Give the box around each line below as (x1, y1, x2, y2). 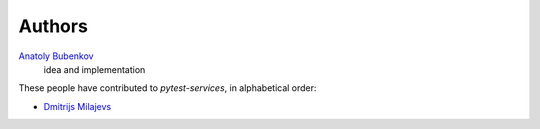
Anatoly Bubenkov (18, 50, 94, 62)
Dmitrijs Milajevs (43, 100, 112, 112)
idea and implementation (43, 63, 146, 75)
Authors (18, 15, 89, 37)
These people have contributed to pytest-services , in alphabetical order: (18, 82, 317, 94)
